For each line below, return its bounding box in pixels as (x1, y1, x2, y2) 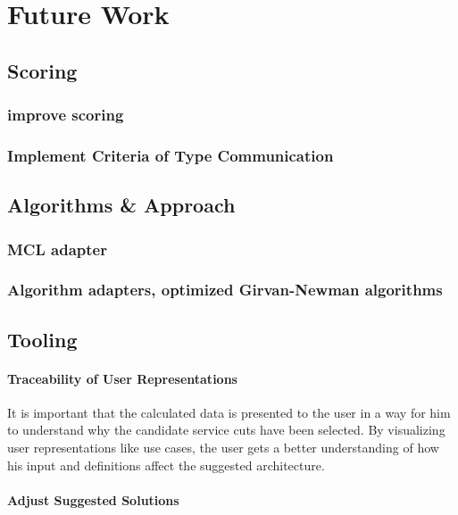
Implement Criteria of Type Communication (7, 144, 334, 166)
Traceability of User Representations (7, 369, 237, 387)
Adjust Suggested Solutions (7, 490, 179, 509)
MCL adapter (7, 237, 107, 260)
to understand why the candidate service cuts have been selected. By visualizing (7, 420, 446, 439)
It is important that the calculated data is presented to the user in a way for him (7, 403, 451, 421)
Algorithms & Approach (7, 191, 236, 219)
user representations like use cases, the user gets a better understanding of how (7, 438, 439, 457)
